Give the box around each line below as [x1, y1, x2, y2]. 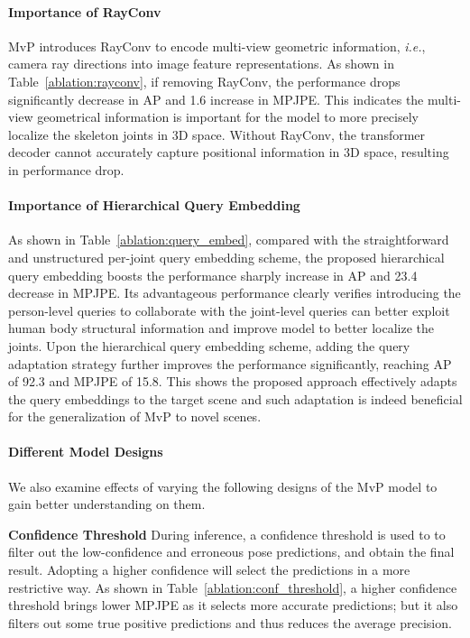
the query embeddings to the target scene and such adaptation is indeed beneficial [8, 389, 463, 408]
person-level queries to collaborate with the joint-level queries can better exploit [8, 301, 450, 319]
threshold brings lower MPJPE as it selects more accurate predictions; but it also [8, 596, 458, 615]
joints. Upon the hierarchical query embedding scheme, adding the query [8, 336, 410, 355]
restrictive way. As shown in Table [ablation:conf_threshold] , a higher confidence [8, 578, 457, 596]
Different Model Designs [8, 442, 163, 461]
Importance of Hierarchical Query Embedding [8, 196, 300, 215]
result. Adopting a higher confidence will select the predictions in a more [8, 560, 410, 579]
